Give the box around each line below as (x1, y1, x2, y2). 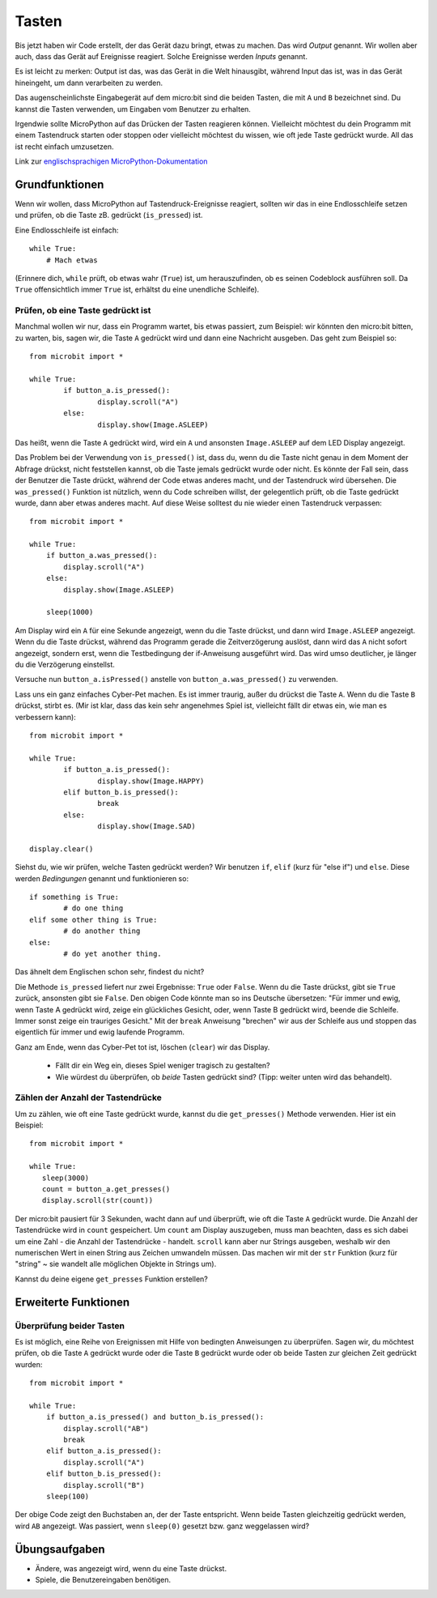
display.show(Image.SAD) (97, 822, 196, 831)
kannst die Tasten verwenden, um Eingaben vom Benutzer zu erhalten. (15, 104, 251, 113)
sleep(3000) (41, 1173, 90, 1183)
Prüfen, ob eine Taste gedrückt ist (15, 305, 151, 316)
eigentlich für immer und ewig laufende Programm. (15, 1027, 185, 1037)
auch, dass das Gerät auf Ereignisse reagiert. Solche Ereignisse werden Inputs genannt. (15, 51, 308, 61)
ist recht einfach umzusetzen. (15, 142, 114, 151)
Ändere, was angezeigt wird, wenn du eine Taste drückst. (35, 1563, 227, 1573)
